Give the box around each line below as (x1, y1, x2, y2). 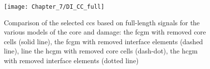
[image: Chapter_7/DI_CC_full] (4, 3, 105, 10)
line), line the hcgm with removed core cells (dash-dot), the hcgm (4, 46, 198, 56)
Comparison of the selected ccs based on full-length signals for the (4, 17, 200, 27)
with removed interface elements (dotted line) (4, 55, 139, 66)
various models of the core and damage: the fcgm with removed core (4, 27, 206, 37)
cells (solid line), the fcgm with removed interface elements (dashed (4, 36, 203, 46)
